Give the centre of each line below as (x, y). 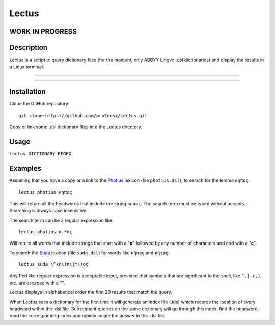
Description (29, 48)
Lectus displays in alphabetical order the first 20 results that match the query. (91, 292)
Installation (28, 92)
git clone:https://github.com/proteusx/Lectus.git (83, 115)
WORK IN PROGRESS (43, 31)
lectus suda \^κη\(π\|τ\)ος (53, 264)
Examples (25, 168)
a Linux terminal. (27, 67)
